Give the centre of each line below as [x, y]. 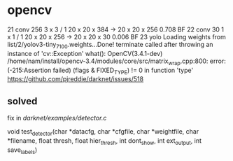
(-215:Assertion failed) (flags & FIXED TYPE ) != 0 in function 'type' [100, 71]
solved [22, 101]
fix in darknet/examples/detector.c [57, 118]
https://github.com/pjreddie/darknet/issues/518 [76, 79]
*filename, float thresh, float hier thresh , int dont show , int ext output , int [104, 141]
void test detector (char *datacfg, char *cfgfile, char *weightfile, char [103, 132]
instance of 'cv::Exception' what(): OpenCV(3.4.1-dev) [85, 53]
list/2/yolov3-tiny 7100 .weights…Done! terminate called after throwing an [110, 45]
